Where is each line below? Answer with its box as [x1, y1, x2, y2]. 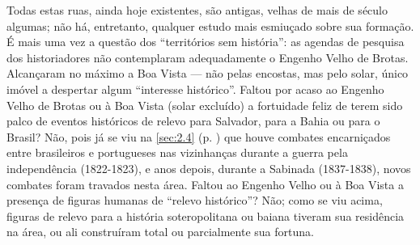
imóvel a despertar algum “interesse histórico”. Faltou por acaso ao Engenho [6, 80, 384, 97]
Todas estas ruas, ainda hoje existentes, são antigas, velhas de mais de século [6, 2, 388, 18]
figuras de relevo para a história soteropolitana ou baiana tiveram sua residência [6, 207, 405, 224]
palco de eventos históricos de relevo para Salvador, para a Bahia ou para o [6, 112, 380, 129]
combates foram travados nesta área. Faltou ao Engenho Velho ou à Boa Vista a [6, 175, 404, 192]
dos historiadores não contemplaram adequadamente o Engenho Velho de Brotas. [6, 49, 409, 65]
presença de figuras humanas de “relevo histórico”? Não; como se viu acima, [6, 192, 383, 209]
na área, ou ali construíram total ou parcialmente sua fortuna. [6, 223, 314, 240]
